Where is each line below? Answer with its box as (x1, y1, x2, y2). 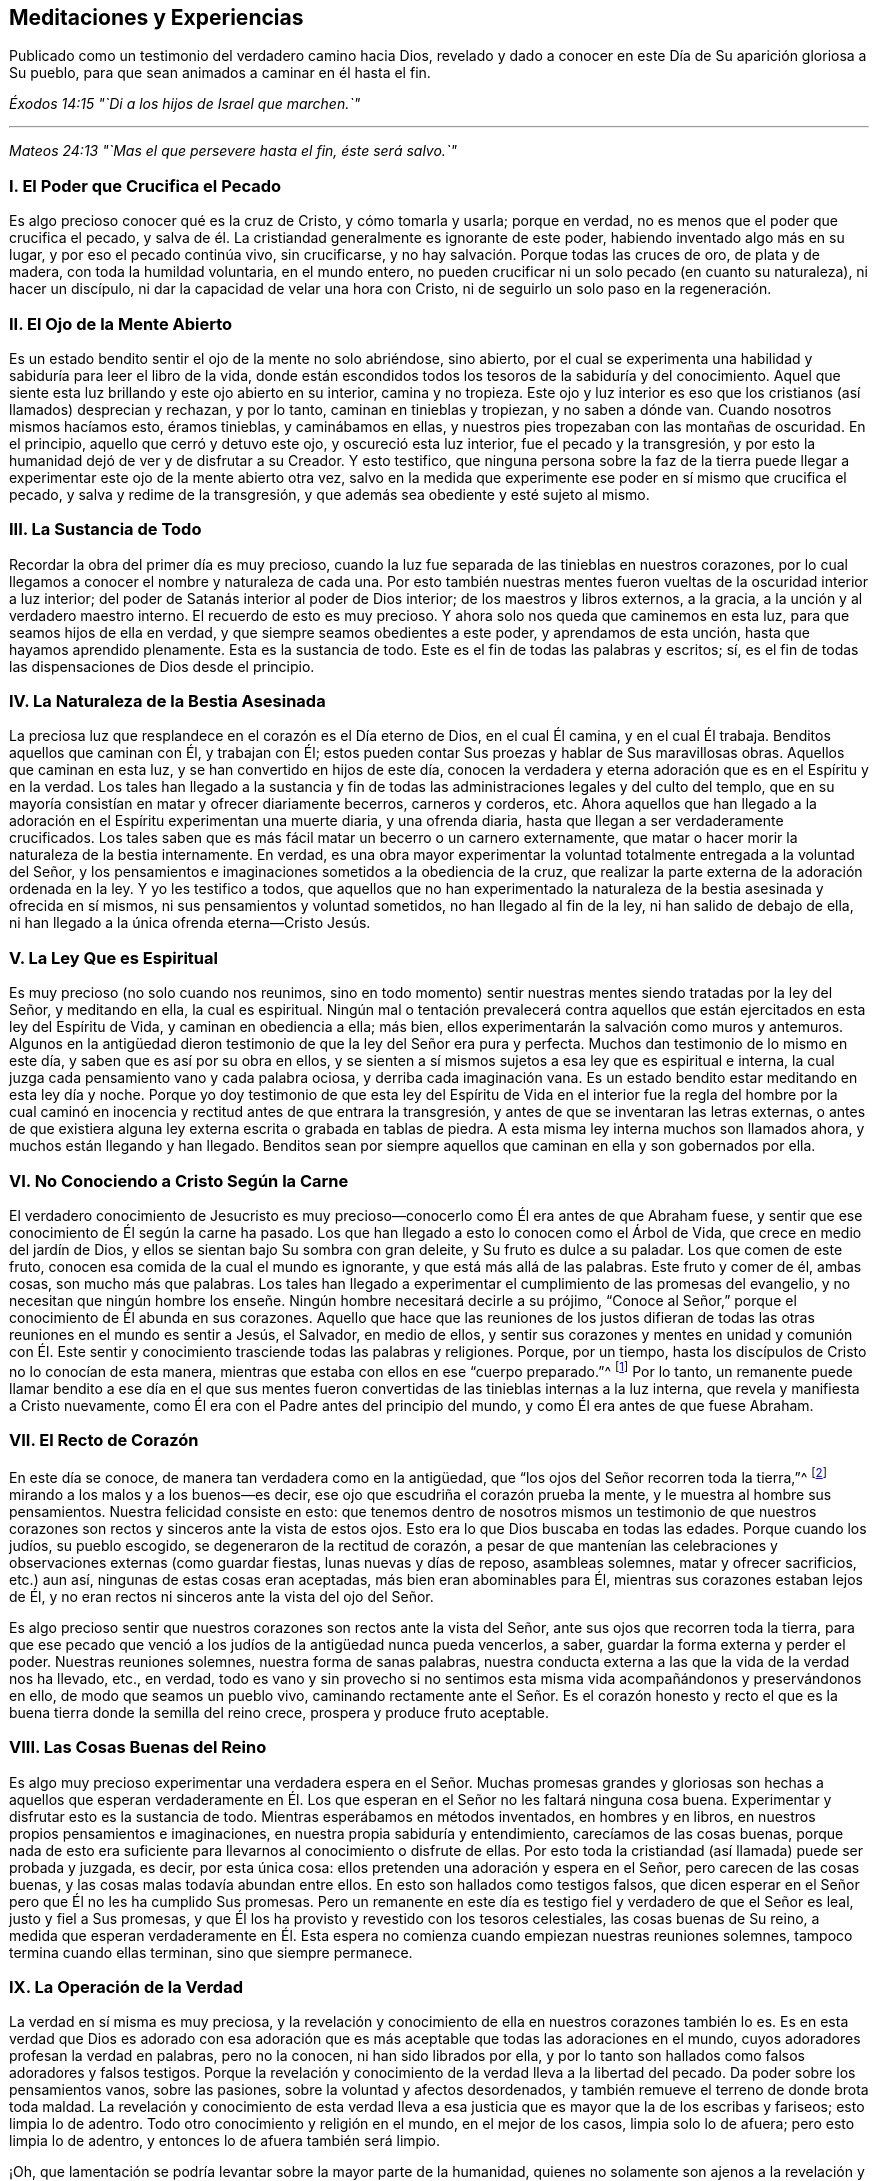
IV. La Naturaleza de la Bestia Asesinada (9, 691, 326, 712)
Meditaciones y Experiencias (9, 5, 304, 30)
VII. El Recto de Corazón (9, 1429, 199, 1450)
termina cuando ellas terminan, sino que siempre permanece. (9, 1943, 413, 1961)
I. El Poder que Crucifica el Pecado (9, 175, 282, 196)
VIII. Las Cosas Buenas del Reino (9, 1737, 267, 1758)
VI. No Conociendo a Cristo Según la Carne (9, 1170, 349, 1191)
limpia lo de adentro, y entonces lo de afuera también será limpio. (9, 2132, 440, 2150)
